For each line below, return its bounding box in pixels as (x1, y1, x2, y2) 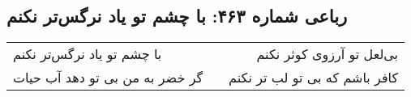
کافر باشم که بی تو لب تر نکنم (229, 68, 399, 87)
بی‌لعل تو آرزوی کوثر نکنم (256, 44, 399, 64)
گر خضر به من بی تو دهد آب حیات (13, 68, 203, 87)
